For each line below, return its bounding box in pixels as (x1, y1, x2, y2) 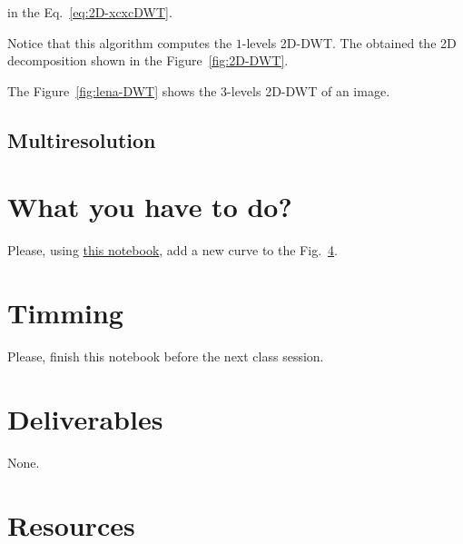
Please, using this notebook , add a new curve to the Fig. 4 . (7, 241, 338, 260)
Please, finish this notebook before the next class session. (7, 347, 324, 365)
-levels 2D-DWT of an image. (227, 81, 390, 100)
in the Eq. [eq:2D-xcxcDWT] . (7, 3, 172, 21)
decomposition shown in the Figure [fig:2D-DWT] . (7, 51, 289, 70)
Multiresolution (7, 125, 156, 153)
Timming (7, 294, 123, 331)
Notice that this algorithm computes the (7, 33, 232, 52)
